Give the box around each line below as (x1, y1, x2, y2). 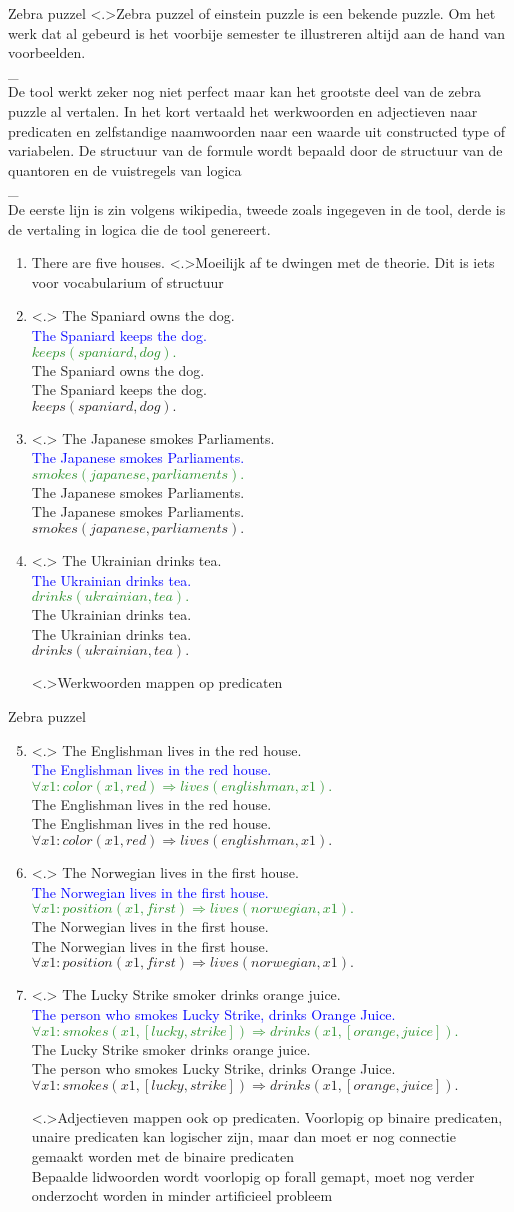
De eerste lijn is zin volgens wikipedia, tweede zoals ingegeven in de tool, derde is (8, 198, 506, 219)
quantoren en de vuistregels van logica (8, 159, 242, 180)
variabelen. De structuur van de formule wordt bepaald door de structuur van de (8, 140, 503, 161)
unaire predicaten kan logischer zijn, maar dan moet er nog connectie (31, 1126, 456, 1147)
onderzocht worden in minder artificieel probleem (31, 1185, 333, 1206)
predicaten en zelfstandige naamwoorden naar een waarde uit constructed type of (8, 120, 505, 141)
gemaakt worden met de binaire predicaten (31, 1145, 295, 1166)
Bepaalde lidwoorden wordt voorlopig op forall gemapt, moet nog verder (31, 1165, 475, 1186)
